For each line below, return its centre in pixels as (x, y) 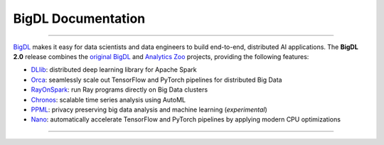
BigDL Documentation (79, 18)
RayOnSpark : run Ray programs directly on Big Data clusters (119, 90)
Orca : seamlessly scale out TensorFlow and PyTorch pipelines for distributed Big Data (156, 80)
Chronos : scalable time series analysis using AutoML (108, 100)
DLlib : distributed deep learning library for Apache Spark (114, 70)
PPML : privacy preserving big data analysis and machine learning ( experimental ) (149, 109)
